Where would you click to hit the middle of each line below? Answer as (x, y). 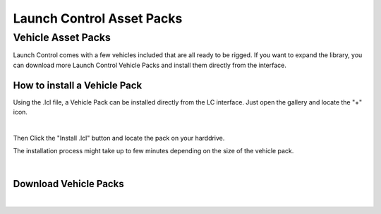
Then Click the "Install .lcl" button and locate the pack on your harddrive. (119, 138)
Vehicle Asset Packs (62, 37)
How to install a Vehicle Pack (78, 85)
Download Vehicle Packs (68, 184)
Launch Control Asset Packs (98, 18)
